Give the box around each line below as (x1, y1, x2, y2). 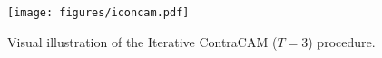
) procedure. (308, 32, 376, 51)
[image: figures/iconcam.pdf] (7, 6, 190, 19)
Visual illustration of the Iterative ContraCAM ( (7, 32, 278, 51)
